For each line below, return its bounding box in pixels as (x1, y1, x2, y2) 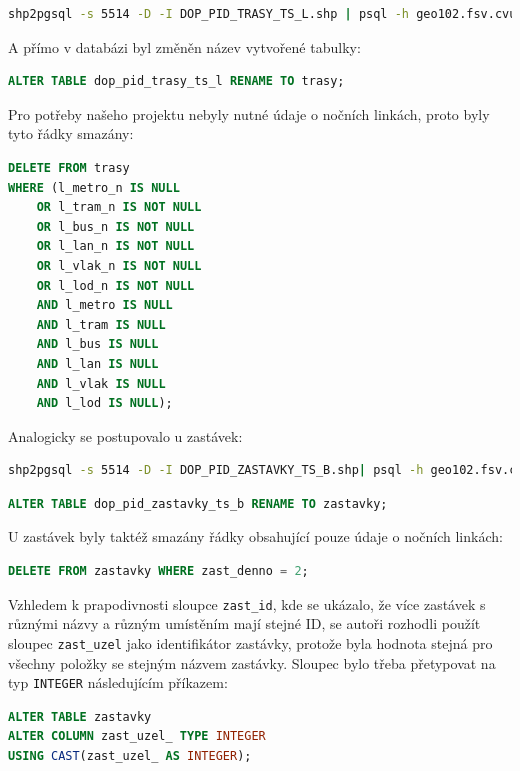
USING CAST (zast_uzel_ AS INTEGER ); (8, 749, 252, 763)
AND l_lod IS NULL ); (36, 396, 173, 411)
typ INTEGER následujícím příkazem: (8, 672, 228, 693)
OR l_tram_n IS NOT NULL (36, 200, 202, 215)
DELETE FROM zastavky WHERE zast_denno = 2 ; (8, 564, 309, 579)
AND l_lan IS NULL (36, 356, 159, 371)
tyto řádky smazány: (8, 123, 134, 144)
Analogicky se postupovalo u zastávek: (8, 425, 243, 446)
